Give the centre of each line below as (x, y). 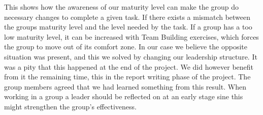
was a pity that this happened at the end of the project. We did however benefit (129, 66)
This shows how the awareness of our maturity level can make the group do (122, 7)
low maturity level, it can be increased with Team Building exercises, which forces (131, 36)
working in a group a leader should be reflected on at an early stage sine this (124, 96)
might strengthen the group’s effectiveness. (70, 106)
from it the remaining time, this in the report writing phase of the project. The (127, 77)
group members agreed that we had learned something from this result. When (125, 86)
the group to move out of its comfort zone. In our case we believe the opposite (126, 47)
